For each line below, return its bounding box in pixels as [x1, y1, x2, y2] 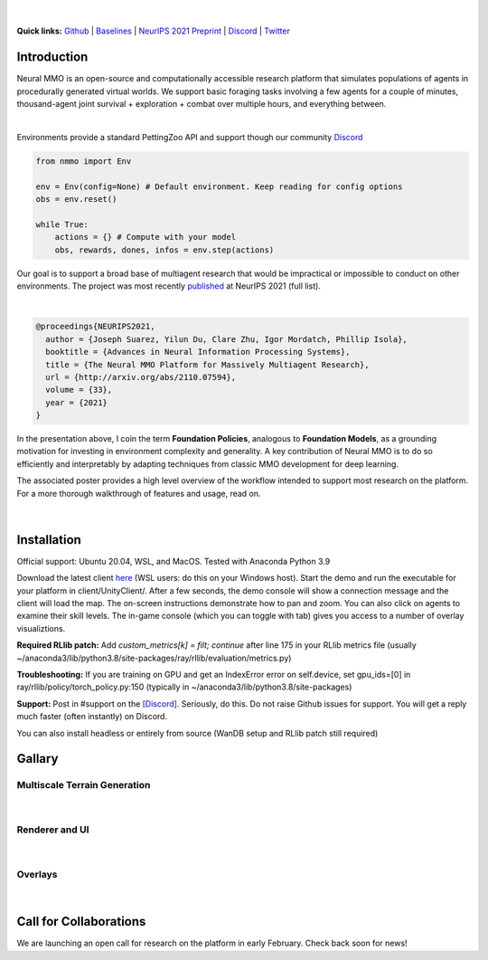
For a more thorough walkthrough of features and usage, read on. [16, 488, 261, 499]
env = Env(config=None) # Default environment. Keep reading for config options [35, 181, 403, 192]
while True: [35, 219, 89, 230]
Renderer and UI [16, 823, 89, 836]
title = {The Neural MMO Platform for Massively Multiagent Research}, [45, 359, 370, 370]
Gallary [16, 751, 59, 766]
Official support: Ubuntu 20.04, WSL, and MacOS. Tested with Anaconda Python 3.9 [16, 556, 331, 566]
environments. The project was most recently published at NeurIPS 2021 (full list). [16, 280, 321, 291]
